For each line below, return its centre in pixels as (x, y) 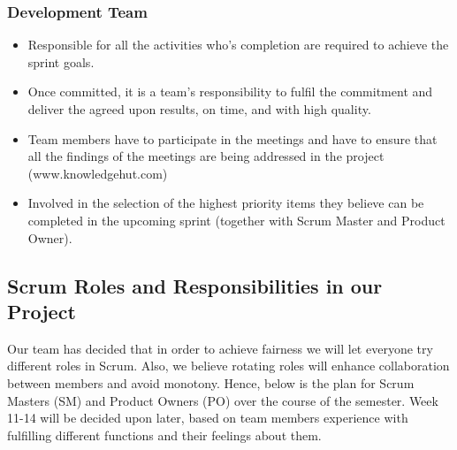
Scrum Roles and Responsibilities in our (195, 285)
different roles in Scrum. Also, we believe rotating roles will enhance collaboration (228, 366)
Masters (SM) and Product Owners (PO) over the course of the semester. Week (223, 400)
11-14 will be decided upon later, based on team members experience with (208, 418)
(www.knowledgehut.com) (98, 173)
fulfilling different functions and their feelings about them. (164, 435)
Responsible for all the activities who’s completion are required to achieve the (238, 45)
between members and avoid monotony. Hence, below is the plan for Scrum (211, 382)
